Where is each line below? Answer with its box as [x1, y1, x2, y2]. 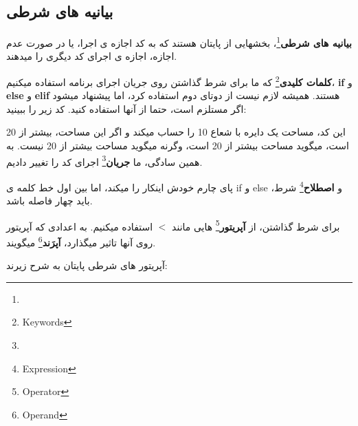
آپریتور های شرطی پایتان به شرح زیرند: [6, 258, 168, 273]
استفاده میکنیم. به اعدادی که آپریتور [6, 219, 153, 233]
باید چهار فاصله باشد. [6, 193, 93, 208]
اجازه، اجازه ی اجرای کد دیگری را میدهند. [6, 49, 177, 63]
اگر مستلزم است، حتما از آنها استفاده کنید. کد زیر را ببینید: [6, 101, 247, 116]
